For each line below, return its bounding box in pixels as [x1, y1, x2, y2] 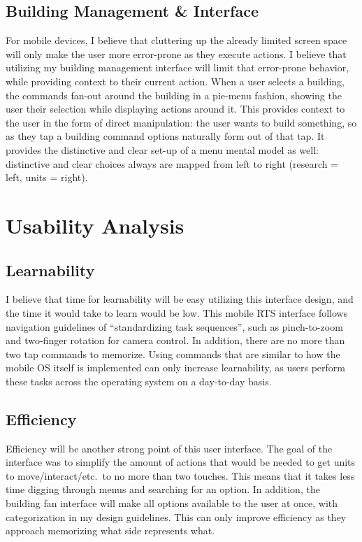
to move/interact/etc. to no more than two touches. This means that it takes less [6, 468, 355, 483]
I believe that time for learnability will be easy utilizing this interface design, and [6, 292, 354, 306]
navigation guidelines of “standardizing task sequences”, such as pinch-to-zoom [6, 319, 343, 334]
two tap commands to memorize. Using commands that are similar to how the [6, 346, 340, 361]
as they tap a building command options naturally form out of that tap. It [6, 129, 325, 143]
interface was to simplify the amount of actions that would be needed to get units [6, 455, 356, 469]
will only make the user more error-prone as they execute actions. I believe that [6, 46, 347, 61]
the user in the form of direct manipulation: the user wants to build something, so [6, 115, 357, 129]
